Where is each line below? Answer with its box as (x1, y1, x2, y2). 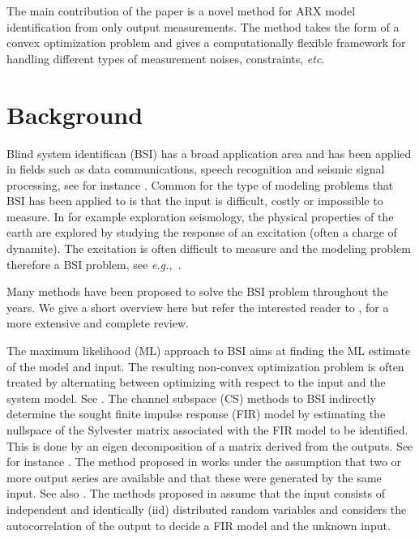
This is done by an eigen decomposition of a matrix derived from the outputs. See (6, 437, 413, 454)
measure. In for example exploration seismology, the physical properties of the (6, 207, 394, 225)
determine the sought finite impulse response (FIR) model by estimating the (6, 405, 386, 422)
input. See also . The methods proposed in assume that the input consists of (6, 485, 385, 502)
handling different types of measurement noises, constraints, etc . (6, 49, 325, 66)
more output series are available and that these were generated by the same (6, 468, 382, 486)
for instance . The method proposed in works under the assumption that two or (6, 453, 402, 470)
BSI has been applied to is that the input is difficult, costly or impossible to (6, 192, 383, 209)
